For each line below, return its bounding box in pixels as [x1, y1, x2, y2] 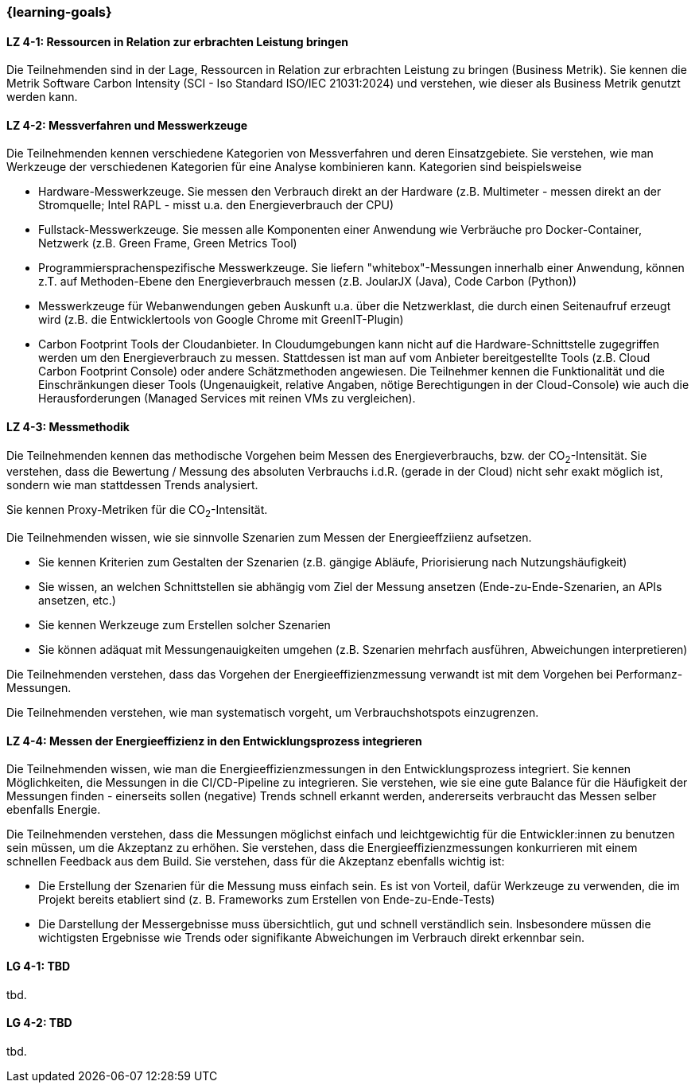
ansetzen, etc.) [38, 593, 116, 608]
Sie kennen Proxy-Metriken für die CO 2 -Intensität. [6, 503, 268, 520]
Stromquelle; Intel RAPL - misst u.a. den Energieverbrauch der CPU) [38, 198, 394, 212]
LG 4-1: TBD [6, 959, 71, 974]
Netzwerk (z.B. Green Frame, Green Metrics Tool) [38, 236, 297, 251]
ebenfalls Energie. [6, 803, 101, 817]
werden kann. [6, 90, 78, 104]
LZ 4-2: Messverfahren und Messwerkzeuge [6, 118, 248, 132]
